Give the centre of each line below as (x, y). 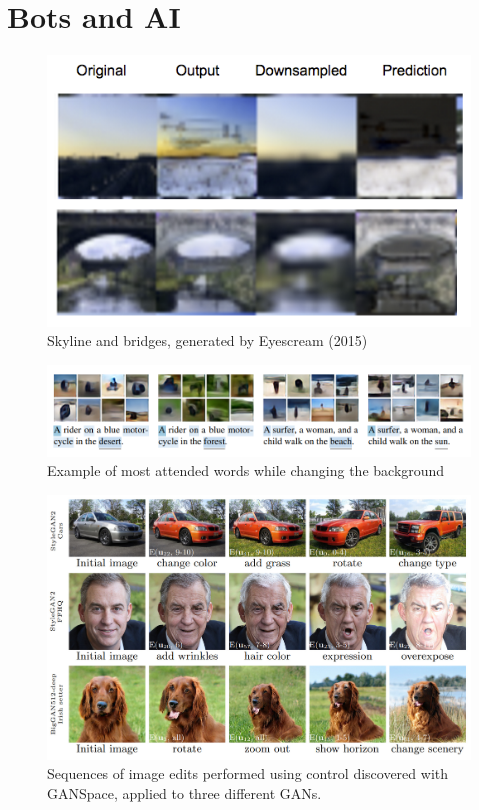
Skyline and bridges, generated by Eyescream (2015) (207, 340)
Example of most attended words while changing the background (246, 470)
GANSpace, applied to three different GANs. (184, 793)
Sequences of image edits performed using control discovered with (248, 773)
